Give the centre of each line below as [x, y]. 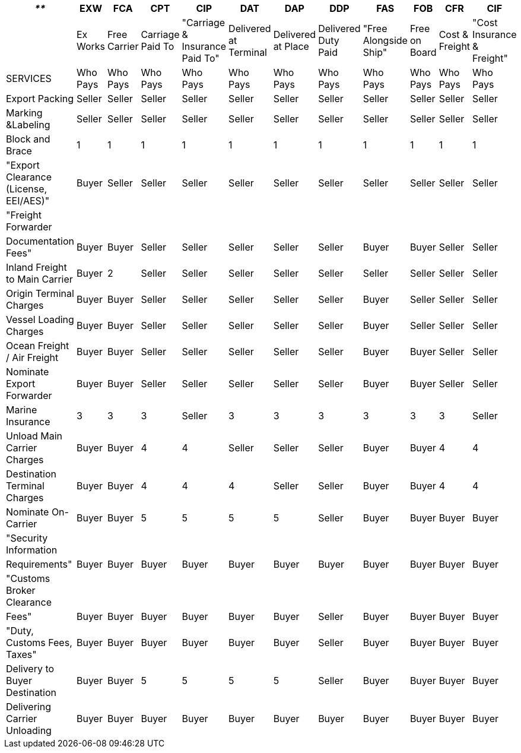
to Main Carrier [39, 279]
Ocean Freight [38, 346]
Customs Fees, [39, 643]
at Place [291, 46]
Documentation [40, 241]
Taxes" [21, 654]
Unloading [29, 730]
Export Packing [40, 99]
